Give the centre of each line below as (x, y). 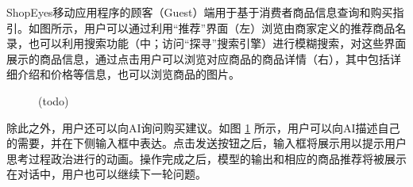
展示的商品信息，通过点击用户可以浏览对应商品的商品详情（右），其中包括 (198, 58)
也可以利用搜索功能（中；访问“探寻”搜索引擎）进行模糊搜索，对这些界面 (217, 43)
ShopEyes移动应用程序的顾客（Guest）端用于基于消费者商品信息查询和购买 (200, 12)
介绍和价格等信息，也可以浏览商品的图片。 (128, 74)
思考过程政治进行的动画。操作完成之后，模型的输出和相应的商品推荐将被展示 (206, 158)
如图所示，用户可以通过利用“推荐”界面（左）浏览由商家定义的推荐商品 (212, 27)
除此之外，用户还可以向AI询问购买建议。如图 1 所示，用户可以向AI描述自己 (203, 127)
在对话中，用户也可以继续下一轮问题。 (106, 174)
